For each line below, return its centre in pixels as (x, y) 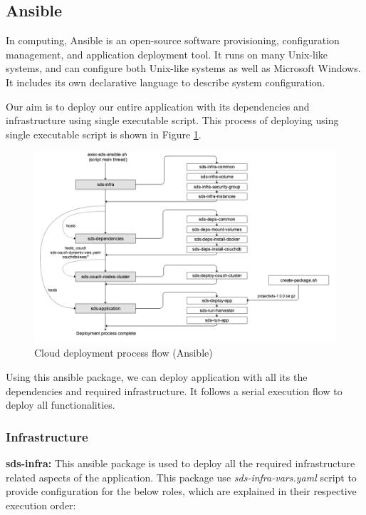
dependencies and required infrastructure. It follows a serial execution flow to (174, 391)
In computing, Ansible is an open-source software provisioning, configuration (173, 40)
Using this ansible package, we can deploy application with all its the (157, 376)
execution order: (41, 505)
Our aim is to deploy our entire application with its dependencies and (158, 106)
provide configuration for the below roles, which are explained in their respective (181, 491)
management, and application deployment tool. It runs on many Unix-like (167, 54)
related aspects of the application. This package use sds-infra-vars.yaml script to (181, 477)
